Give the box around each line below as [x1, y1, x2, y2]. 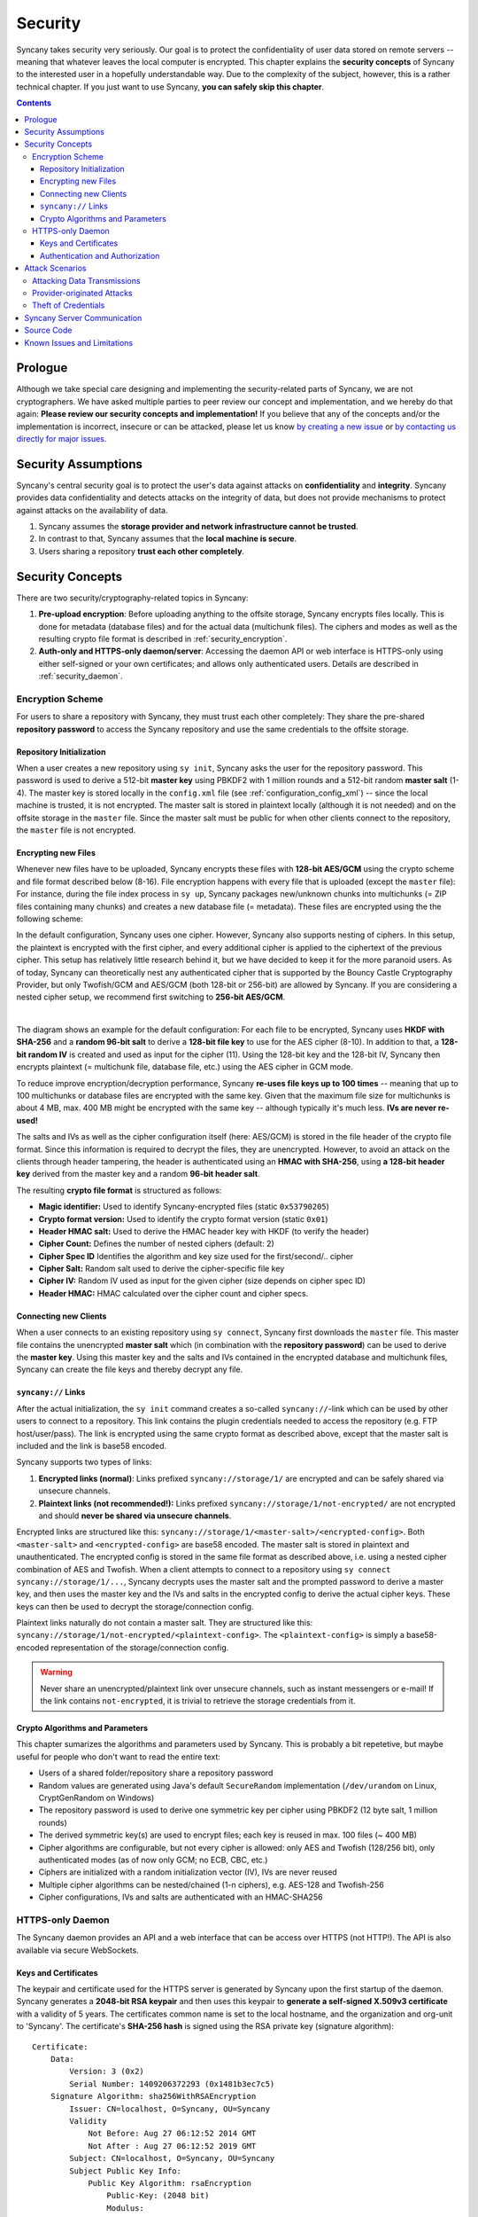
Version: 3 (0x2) [69, 2066, 145, 2077]
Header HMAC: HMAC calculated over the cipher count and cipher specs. [38, 1288, 309, 1298]
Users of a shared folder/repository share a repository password [38, 1767, 274, 1778]
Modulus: [106, 2203, 145, 2213]
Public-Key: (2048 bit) [106, 2190, 210, 2201]
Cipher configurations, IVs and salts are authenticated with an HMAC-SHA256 [38, 1892, 323, 1902]
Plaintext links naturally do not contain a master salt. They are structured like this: [16, 1618, 313, 1628]
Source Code [24, 325, 73, 336]
